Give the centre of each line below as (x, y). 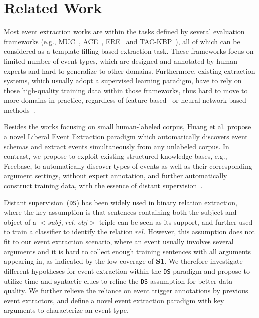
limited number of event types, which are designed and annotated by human (121, 61)
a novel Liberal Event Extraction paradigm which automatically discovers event (126, 137)
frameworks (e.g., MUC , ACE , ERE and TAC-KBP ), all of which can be (122, 41)
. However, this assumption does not (199, 231)
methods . (20, 110)
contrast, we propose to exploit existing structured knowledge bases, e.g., (116, 156)
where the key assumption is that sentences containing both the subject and (120, 212)
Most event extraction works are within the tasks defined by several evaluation (124, 32)
